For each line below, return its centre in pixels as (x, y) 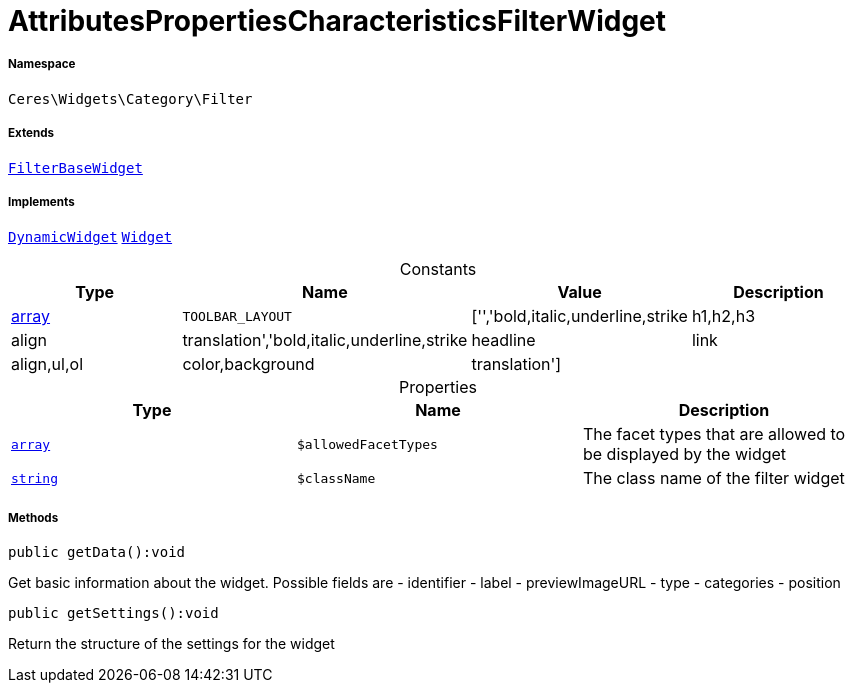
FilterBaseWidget (75, 167)
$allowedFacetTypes (367, 444)
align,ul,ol (47, 364)
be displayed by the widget (684, 454)
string (34, 478)
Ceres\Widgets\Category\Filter (130, 98)
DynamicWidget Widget (90, 237)
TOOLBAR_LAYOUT (237, 316)
